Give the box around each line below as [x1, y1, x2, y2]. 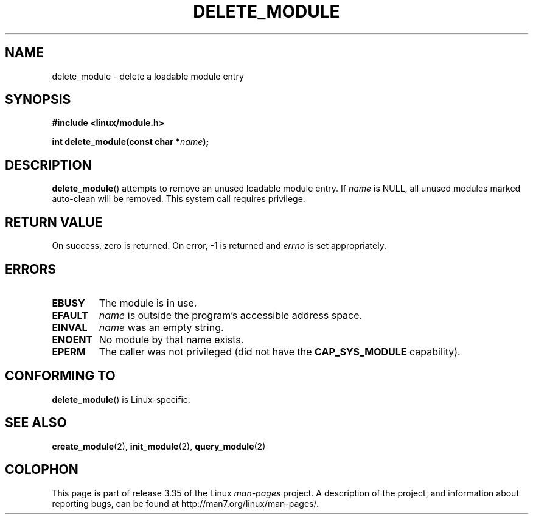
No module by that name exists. [99, 333, 244, 346]
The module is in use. [99, 296, 197, 309]
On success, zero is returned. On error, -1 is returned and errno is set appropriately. [52, 240, 386, 251]
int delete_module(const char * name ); [52, 136, 209, 147]
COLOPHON [5, 462, 78, 478]
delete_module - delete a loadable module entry [52, 71, 244, 82]
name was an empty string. [99, 321, 224, 333]
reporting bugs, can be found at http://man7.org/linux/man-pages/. [52, 498, 319, 509]
